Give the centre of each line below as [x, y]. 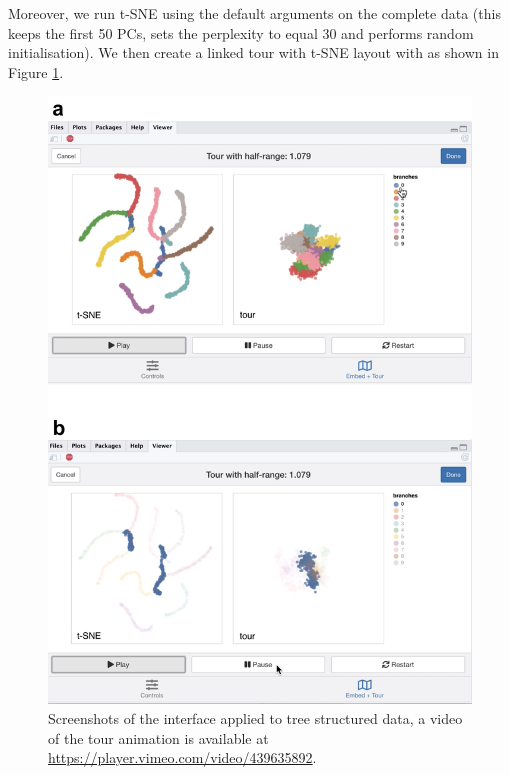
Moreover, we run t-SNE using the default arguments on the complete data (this [254, 13]
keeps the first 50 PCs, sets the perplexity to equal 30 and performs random [241, 32]
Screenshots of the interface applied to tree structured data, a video [255, 718]
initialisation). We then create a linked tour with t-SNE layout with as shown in [253, 52]
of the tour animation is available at [158, 737]
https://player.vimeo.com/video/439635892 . [182, 757]
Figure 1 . [36, 71]
